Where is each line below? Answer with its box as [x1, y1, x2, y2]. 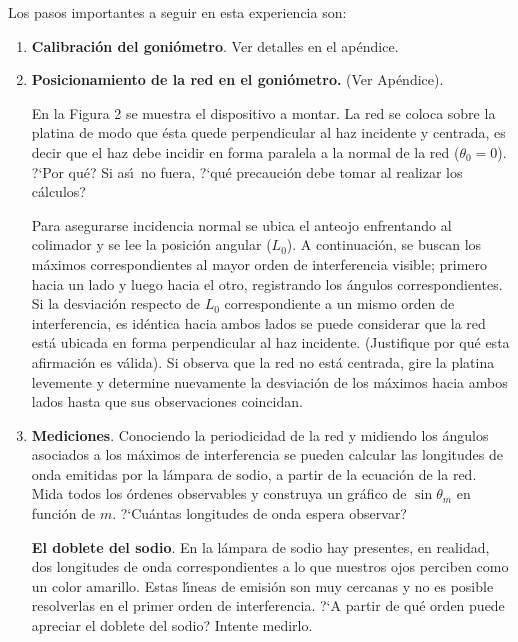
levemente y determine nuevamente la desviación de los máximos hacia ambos [31, 371, 508, 392]
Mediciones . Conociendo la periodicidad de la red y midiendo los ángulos [31, 424, 489, 445]
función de [31, 503, 96, 524]
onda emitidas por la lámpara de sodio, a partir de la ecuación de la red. [31, 463, 477, 484]
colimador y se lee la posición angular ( [31, 234, 272, 255]
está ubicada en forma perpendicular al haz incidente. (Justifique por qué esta [31, 332, 510, 353]
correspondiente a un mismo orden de [224, 293, 455, 314]
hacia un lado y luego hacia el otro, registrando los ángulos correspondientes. [31, 273, 503, 294]
